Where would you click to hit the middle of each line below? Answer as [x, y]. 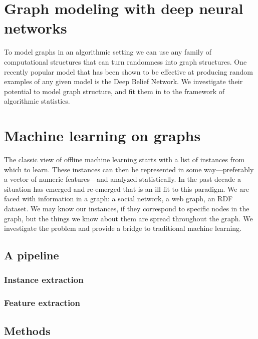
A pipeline [32, 255]
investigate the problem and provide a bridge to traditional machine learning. [123, 228]
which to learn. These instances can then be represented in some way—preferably [129, 169]
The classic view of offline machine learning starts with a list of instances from [124, 159]
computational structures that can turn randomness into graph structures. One [125, 61]
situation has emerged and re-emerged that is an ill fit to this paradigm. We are [126, 189]
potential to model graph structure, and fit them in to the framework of [114, 91]
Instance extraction [44, 280]
